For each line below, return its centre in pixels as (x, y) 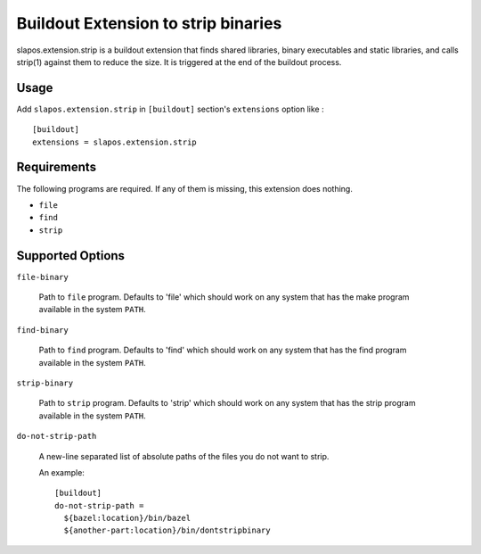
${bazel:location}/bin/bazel (127, 518)
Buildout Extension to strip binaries (149, 23)
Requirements (57, 167)
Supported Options (70, 256)
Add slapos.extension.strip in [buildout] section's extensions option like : (170, 109)
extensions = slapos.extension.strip (115, 142)
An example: (61, 472)
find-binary (42, 330)
